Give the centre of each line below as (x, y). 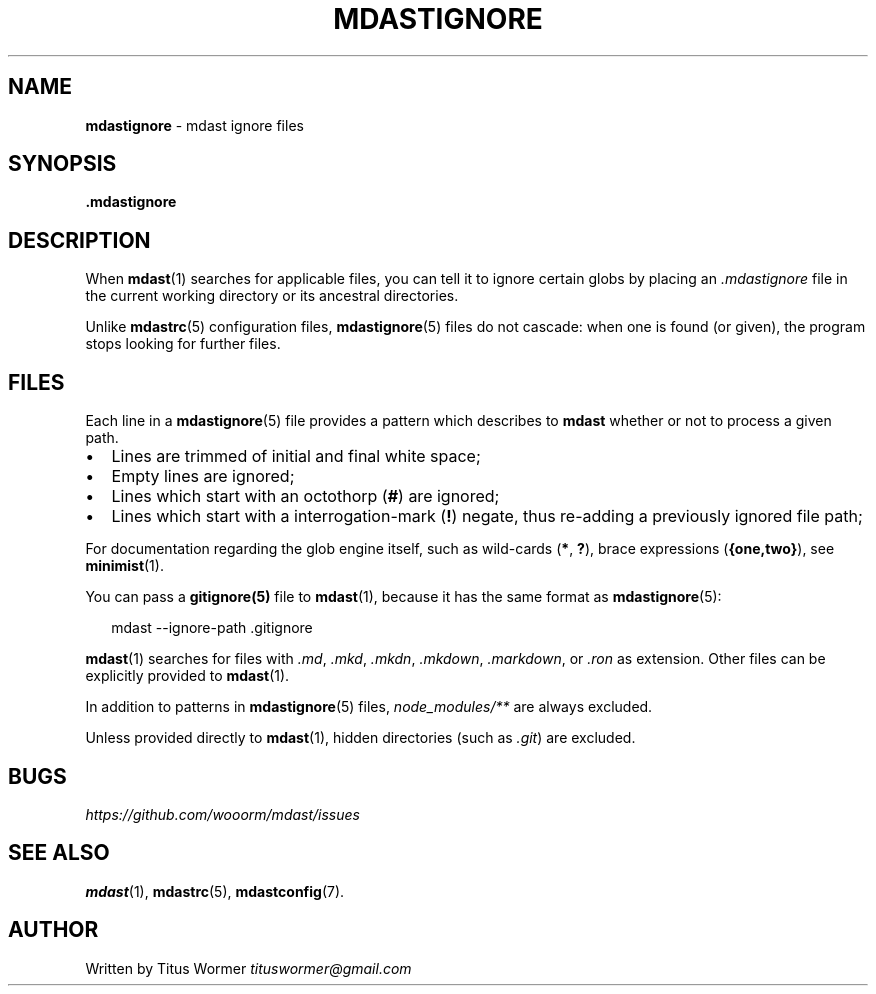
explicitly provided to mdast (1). (187, 676)
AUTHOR (53, 930)
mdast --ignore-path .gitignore (212, 628)
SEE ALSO (59, 853)
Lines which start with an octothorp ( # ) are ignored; (305, 496)
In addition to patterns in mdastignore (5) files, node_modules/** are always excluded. (369, 707)
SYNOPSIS (62, 164)
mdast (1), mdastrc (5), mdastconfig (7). (215, 891)
